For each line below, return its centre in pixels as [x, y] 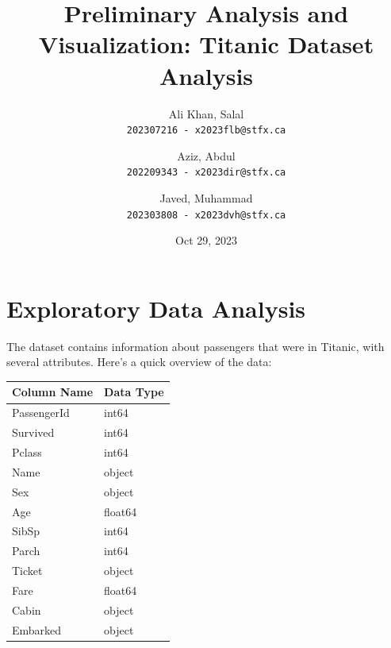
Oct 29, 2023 [206, 240]
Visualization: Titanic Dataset [206, 44]
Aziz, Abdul [206, 155]
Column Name [53, 392]
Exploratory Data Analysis [156, 308]
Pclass [27, 452]
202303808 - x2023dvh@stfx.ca [206, 215]
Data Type [134, 392]
